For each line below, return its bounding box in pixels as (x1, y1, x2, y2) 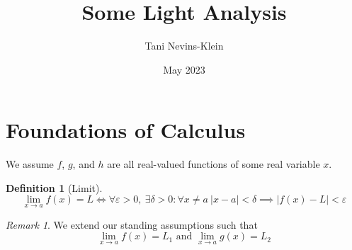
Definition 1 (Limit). (6, 180, 103, 195)
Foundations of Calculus (6, 115, 246, 144)
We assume (6, 157, 54, 171)
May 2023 (163, 62, 205, 76)
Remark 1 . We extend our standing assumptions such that (6, 217, 258, 232)
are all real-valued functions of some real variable (107, 157, 320, 171)
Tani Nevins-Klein (144, 38, 224, 53)
